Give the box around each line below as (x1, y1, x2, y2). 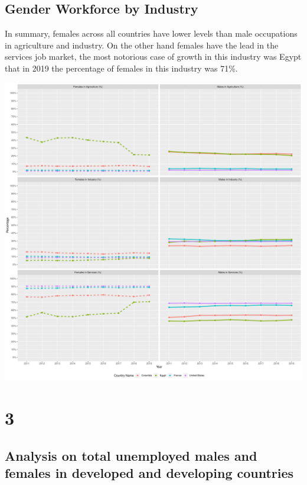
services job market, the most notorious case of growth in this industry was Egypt (5, 50, 302, 63)
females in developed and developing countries (5, 464, 294, 482)
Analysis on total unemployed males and (5, 446, 257, 464)
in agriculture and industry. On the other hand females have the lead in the (5, 38, 279, 51)
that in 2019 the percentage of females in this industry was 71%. (5, 62, 238, 74)
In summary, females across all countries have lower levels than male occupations (5, 27, 298, 40)
